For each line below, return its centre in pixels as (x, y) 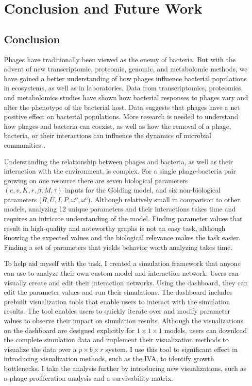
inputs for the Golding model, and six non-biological (143, 190)
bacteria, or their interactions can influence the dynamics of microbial (108, 135)
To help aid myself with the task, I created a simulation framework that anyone (122, 263)
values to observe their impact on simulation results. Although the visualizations (124, 321)
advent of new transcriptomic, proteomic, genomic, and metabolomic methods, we (126, 69)
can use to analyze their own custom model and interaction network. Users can (121, 273)
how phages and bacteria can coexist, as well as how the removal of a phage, (118, 126)
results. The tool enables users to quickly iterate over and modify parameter (117, 311)
